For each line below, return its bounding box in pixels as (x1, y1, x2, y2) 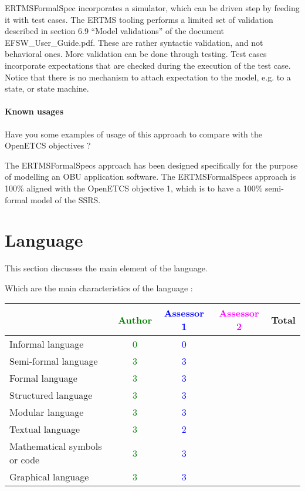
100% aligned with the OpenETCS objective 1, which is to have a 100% (5, 181, 263, 194)
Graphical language (9, 470, 89, 484)
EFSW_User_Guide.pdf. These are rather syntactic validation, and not (5, 36, 263, 48)
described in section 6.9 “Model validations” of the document (5, 25, 224, 37)
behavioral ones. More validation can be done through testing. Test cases (5, 48, 267, 60)
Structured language (9, 388, 93, 402)
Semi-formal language (9, 354, 98, 368)
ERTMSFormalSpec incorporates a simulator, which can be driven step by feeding (5, 2, 300, 14)
